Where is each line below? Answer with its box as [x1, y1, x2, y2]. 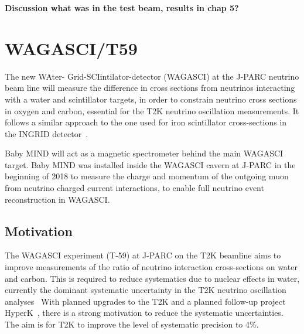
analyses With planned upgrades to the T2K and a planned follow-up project [5, 295, 286, 307]
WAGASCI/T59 [5, 36, 138, 60]
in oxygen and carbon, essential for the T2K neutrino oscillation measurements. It [5, 104, 299, 117]
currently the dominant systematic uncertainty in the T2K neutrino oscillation [5, 284, 286, 296]
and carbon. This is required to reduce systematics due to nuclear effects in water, [5, 272, 300, 284]
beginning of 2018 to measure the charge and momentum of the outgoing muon [5, 170, 289, 182]
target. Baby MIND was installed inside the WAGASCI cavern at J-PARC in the [5, 158, 296, 171]
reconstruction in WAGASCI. [5, 193, 110, 205]
